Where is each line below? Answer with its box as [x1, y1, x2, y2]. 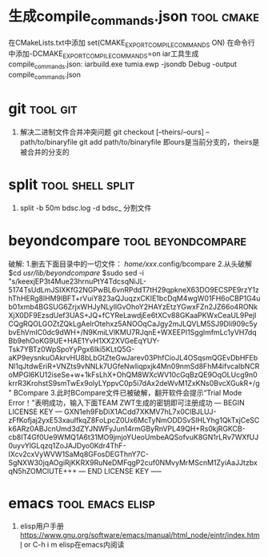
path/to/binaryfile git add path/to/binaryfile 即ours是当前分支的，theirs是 [19, 137, 260, 146]
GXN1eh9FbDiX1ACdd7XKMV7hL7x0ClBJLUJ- [63, 407, 218, 416]
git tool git [8, 99, 78, 117]
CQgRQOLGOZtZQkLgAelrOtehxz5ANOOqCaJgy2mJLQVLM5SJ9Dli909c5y [8, 319, 258, 328]
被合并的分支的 [19, 147, 70, 157]
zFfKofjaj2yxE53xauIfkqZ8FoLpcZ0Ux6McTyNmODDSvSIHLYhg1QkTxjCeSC [8, 415, 260, 424]
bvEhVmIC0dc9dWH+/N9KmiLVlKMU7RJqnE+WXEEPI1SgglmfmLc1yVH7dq [8, 327, 258, 336]
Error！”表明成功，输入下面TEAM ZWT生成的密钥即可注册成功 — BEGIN [8, 397, 246, 408]
